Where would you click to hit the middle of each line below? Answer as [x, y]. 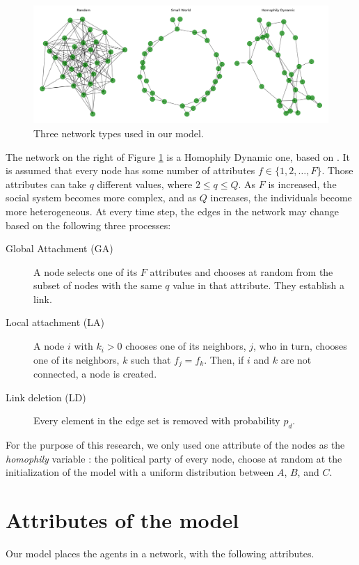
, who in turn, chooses [300, 346]
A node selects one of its [86, 271]
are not [296, 359]
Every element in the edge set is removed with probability [157, 420]
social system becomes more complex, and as [101, 198]
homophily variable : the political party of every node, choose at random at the [174, 458]
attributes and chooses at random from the [241, 271]
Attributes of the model [122, 520]
